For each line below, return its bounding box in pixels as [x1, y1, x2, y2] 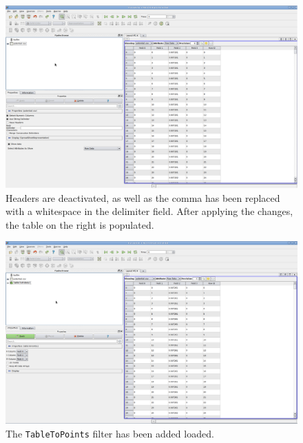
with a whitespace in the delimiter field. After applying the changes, [6, 204, 293, 218]
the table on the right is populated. [6, 217, 154, 231]
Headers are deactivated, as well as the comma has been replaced [6, 190, 280, 205]
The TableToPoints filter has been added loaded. [6, 426, 214, 440]
